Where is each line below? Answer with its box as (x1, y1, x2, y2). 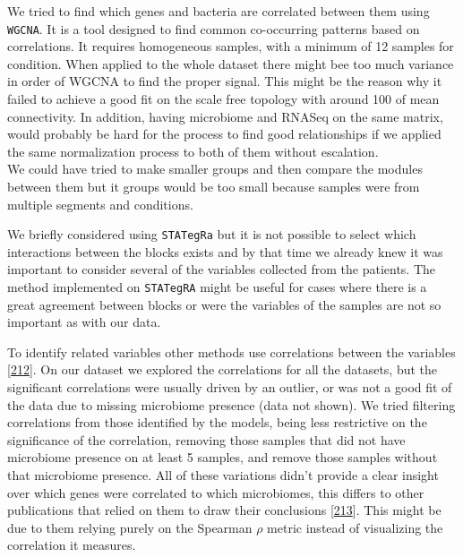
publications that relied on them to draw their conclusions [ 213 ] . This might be (7, 501, 442, 519)
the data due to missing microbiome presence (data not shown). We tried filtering (7, 395, 456, 414)
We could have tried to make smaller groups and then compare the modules (7, 159, 423, 178)
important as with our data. (7, 313, 161, 331)
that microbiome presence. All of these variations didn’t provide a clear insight (7, 466, 439, 484)
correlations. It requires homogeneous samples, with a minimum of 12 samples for (7, 37, 454, 56)
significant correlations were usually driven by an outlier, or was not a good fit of (7, 378, 452, 397)
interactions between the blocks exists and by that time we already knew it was (7, 242, 443, 261)
